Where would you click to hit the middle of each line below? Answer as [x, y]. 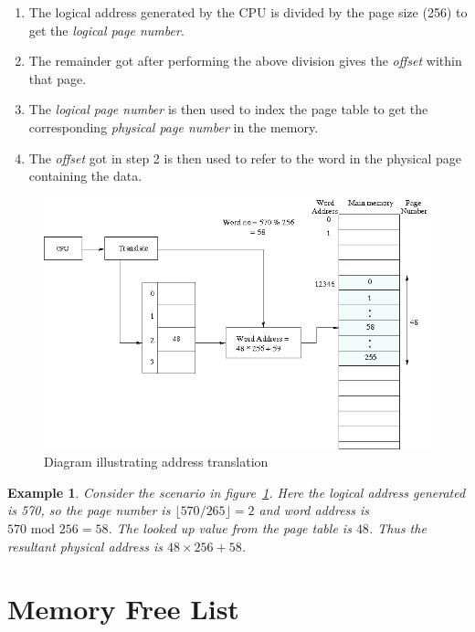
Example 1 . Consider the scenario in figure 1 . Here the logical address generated [237, 492]
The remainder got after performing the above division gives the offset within [245, 61]
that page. [58, 78]
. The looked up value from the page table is [230, 527]
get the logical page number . [106, 30]
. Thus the [397, 527]
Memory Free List [123, 609]
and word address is [314, 510]
